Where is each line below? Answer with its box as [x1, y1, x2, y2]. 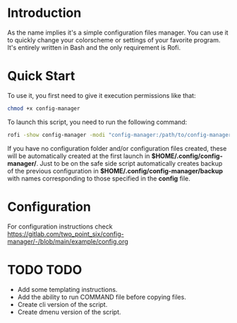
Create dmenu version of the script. [17, 307, 121, 316]
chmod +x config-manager [7, 104, 80, 112]
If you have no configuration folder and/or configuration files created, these [7, 144, 227, 152]
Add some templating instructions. [17, 285, 118, 293]
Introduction [7, 5, 82, 21]
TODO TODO [7, 262, 83, 278]
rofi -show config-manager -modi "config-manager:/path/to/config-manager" [7, 131, 235, 138]
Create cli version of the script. [17, 300, 108, 308]
